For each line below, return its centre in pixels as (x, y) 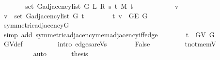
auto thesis (61, 53)
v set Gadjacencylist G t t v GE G (76, 15)
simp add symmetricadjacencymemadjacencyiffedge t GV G (109, 34)
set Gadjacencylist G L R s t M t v (102, 6)
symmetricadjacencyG (36, 25)
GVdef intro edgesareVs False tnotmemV (110, 44)
